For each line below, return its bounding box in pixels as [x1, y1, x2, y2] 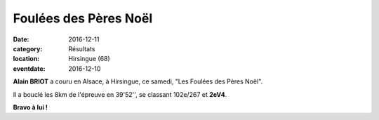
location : [13, 55, 40, 63]
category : [13, 44, 43, 53]
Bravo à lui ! [13, 102, 48, 112]
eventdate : [13, 64, 46, 73]
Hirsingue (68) [68, 55, 110, 63]
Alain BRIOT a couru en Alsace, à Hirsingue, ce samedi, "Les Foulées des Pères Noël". [13, 77, 263, 86]
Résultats [68, 44, 95, 53]
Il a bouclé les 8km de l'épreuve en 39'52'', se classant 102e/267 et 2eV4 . [13, 90, 227, 98]
